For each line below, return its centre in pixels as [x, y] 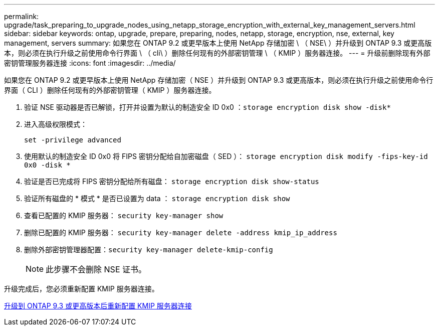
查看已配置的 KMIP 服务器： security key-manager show [124, 215]
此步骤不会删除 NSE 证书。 [96, 269]
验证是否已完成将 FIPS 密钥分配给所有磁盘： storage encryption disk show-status [172, 181]
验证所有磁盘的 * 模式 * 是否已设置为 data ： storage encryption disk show [157, 198]
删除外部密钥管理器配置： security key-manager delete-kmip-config [149, 250]
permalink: [22, 16]
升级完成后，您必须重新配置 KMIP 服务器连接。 [81, 289]
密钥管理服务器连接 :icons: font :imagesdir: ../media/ [90, 63]
